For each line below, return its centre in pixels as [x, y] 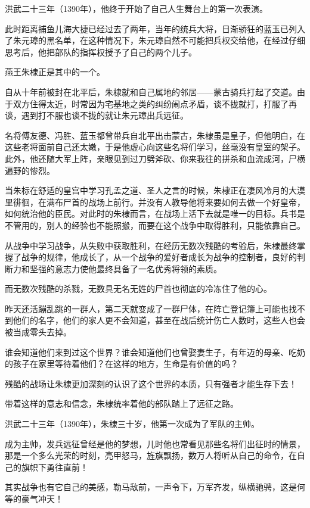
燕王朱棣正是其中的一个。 [55, 72]
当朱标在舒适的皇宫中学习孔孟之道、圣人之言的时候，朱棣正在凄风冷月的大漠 [155, 190]
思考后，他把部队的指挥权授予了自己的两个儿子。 [101, 52]
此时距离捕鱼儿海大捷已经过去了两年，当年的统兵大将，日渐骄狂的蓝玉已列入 [155, 28]
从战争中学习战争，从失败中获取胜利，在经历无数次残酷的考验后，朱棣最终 [151, 245]
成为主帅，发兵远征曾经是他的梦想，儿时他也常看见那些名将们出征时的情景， [155, 443]
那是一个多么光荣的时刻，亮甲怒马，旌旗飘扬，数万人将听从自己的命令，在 [151, 455]
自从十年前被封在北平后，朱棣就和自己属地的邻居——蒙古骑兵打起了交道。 [151, 91]
